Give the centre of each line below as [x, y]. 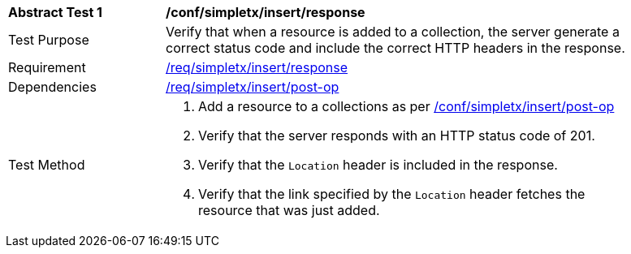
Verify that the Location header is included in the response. [378, 165]
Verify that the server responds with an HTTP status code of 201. [397, 136]
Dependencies [52, 87]
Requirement [47, 67]
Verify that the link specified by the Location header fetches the [392, 194]
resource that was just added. [289, 210]
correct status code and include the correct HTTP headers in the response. [395, 48]
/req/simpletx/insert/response [257, 67]
